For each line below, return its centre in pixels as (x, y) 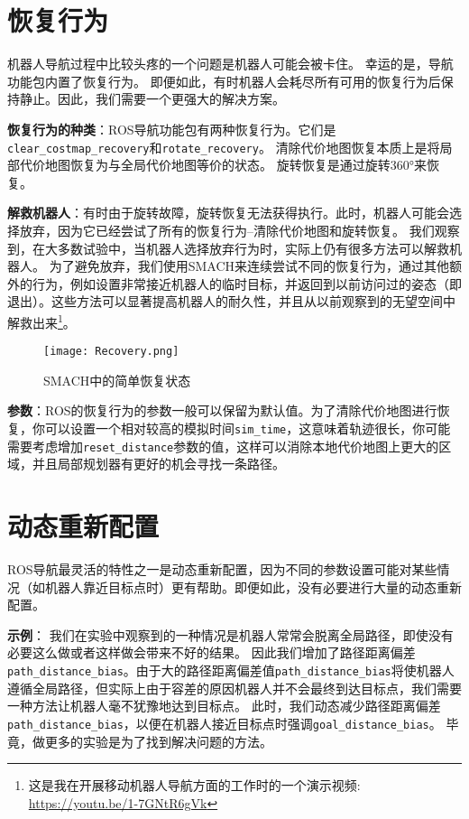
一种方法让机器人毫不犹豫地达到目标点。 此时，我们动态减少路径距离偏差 (224, 706)
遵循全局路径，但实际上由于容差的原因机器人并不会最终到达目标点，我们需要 (234, 688)
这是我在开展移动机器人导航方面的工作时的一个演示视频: (194, 785)
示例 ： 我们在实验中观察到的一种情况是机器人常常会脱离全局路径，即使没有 (230, 634)
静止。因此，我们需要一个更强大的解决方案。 (152, 99)
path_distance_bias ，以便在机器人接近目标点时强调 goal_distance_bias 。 (225, 723)
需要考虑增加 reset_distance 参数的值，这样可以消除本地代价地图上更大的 (223, 446)
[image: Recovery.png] (111, 352)
